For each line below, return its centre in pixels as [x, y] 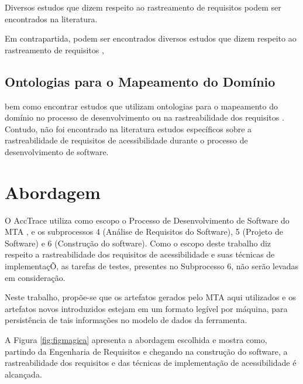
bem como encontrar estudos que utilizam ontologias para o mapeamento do [141, 106]
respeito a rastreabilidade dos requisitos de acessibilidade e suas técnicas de [140, 254]
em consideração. [35, 277]
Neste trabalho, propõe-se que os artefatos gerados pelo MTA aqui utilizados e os [150, 297]
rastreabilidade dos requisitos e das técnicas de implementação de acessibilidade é [151, 363]
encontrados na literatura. [51, 18]
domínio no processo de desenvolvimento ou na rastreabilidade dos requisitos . [144, 117]
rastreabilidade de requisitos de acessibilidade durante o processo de [126, 140]
